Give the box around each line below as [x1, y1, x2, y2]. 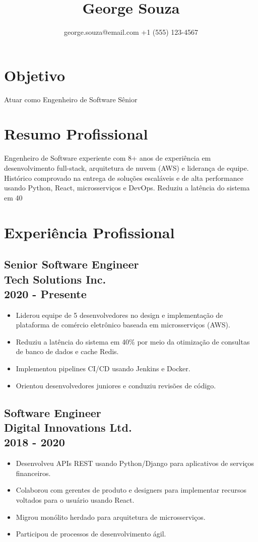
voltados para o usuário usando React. [16, 495, 135, 505]
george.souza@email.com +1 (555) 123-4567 [63, 27, 199, 37]
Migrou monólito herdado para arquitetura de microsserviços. [16, 511, 206, 522]
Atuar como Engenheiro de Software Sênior [4, 94, 138, 104]
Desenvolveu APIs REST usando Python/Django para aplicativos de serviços [16, 458, 254, 468]
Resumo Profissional [4, 123, 148, 144]
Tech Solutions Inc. [4, 271, 106, 287]
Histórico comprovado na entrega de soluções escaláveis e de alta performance [4, 172, 243, 183]
